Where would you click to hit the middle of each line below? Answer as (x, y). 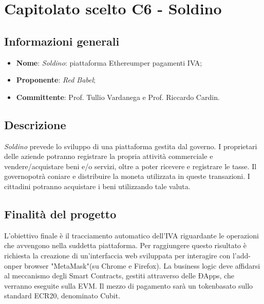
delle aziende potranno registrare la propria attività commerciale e (109, 156)
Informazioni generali (62, 41)
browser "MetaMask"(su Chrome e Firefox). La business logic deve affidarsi (142, 265)
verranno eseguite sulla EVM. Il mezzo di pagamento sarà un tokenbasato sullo (129, 285)
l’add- (241, 255)
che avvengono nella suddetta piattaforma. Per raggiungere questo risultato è (125, 245)
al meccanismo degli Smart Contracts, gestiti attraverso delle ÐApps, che (119, 276)
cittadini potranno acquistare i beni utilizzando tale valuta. (97, 186)
